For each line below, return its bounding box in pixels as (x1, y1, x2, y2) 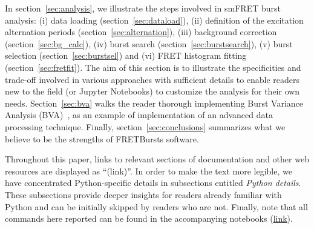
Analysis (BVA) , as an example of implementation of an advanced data (5, 108, 273, 121)
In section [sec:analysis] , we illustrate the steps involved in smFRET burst (5, 2, 281, 14)
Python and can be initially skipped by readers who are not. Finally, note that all (5, 200, 308, 213)
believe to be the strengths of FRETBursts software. (5, 132, 199, 145)
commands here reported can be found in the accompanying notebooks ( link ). (5, 212, 293, 225)
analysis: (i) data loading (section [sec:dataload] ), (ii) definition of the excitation (5, 13, 304, 26)
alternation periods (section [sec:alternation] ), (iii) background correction (5, 25, 277, 38)
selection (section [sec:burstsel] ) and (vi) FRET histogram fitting (5, 49, 247, 62)
